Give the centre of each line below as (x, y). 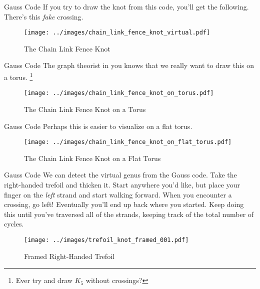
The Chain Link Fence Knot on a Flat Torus (92, 158)
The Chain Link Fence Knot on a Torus (85, 109)
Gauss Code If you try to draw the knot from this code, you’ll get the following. (126, 6)
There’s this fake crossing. (44, 16)
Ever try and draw (44, 280)
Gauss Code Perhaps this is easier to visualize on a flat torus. (98, 126)
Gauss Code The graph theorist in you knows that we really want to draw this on (129, 65)
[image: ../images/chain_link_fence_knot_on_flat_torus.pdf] (128, 142)
